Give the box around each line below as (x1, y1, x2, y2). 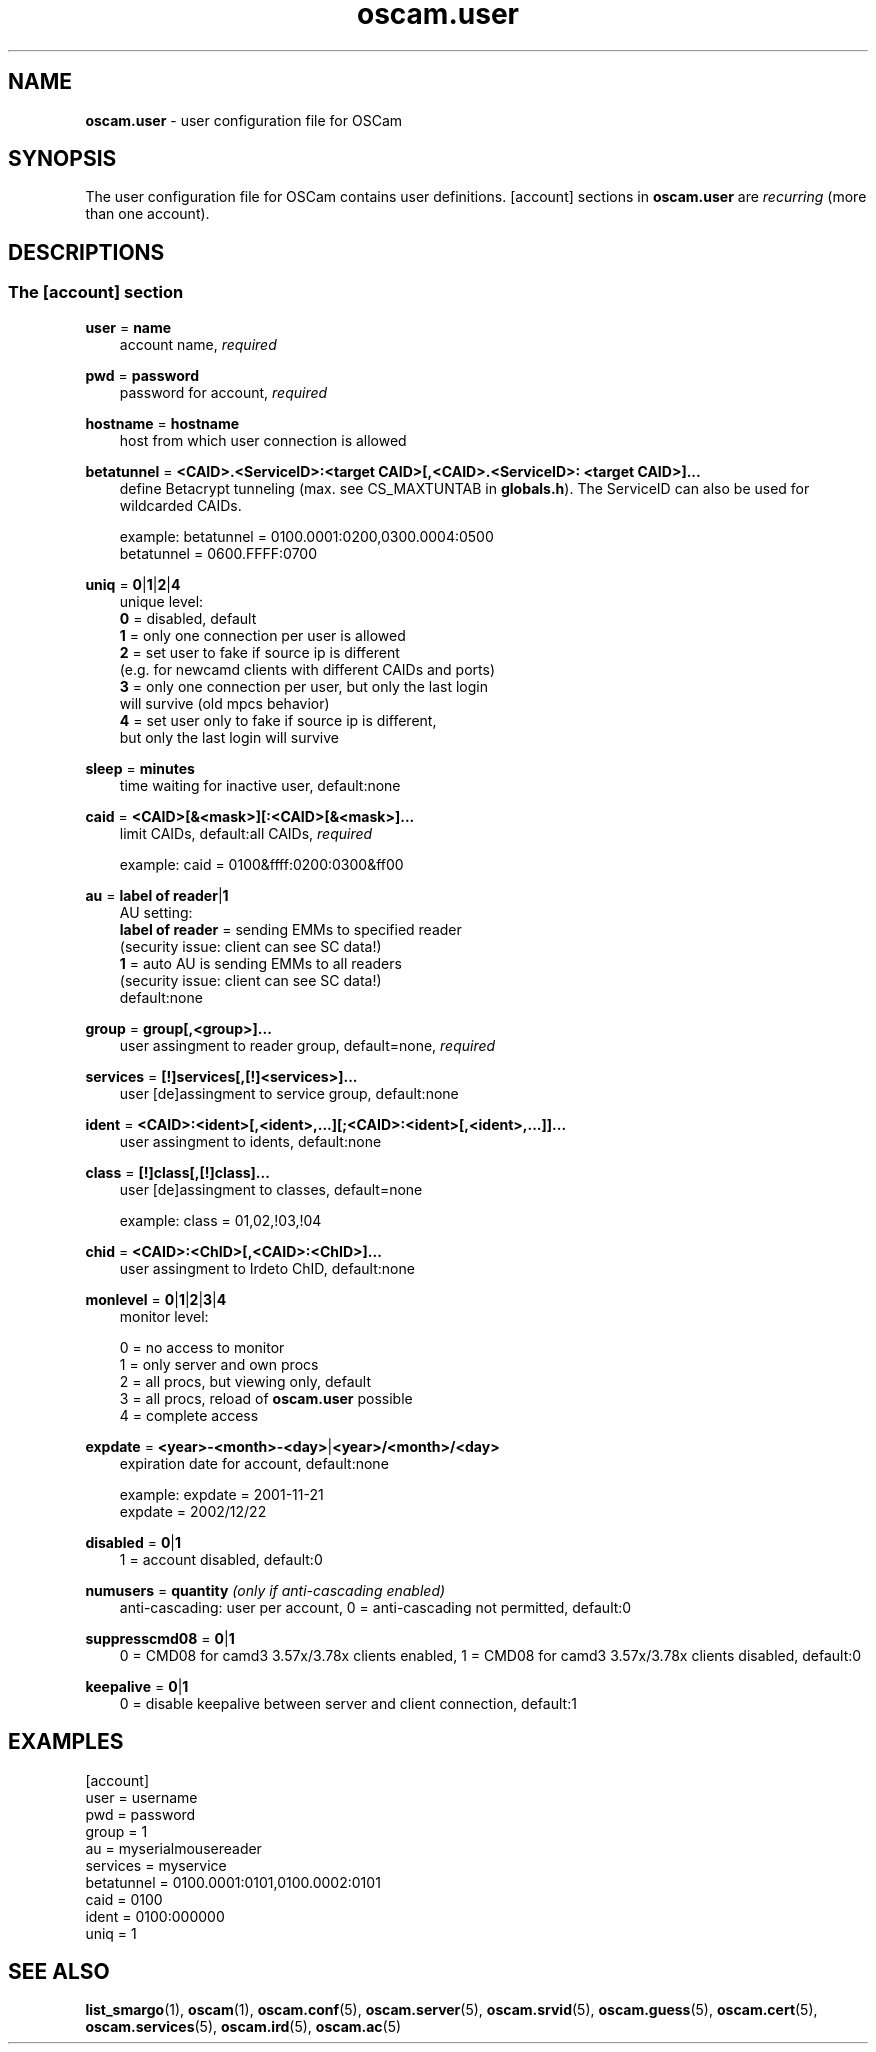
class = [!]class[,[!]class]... (85, 1163, 270, 1181)
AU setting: (119, 903, 193, 921)
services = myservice (85, 1856, 227, 1874)
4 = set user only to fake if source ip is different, (119, 711, 437, 729)
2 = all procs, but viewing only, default (119, 1372, 371, 1390)
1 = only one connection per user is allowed (119, 626, 406, 644)
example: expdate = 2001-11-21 (119, 1485, 324, 1503)
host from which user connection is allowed (119, 431, 407, 449)
